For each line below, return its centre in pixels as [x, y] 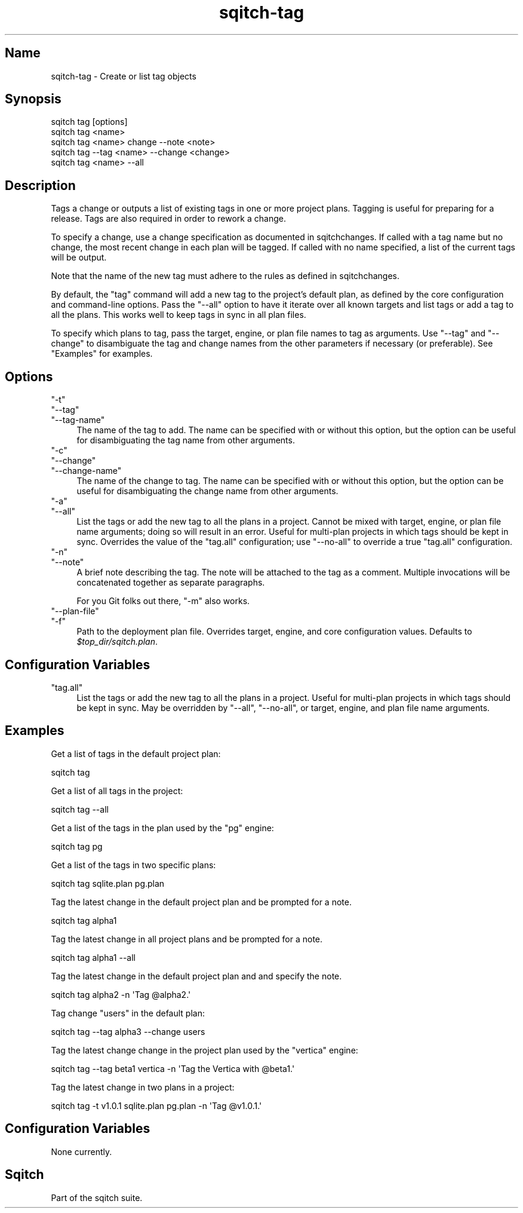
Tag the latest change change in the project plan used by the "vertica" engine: [204, 1050]
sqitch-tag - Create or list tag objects [124, 76]
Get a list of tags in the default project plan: [136, 753]
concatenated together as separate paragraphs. [171, 583]
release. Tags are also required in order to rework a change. [168, 219]
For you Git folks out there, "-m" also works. [163, 601]
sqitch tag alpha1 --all [93, 957]
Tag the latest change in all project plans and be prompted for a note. [187, 939]
